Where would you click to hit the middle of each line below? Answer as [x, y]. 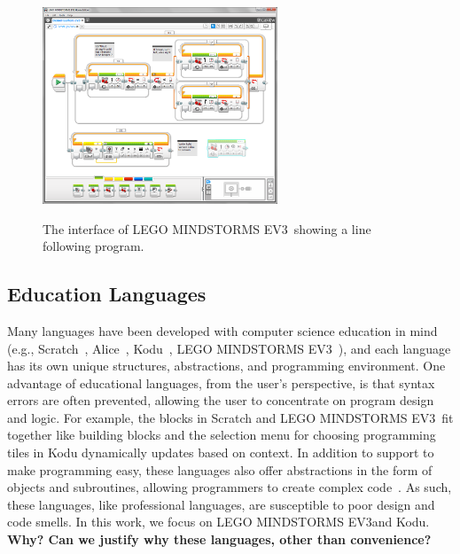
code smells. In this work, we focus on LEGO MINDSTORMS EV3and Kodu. [218, 522]
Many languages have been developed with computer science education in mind [222, 330]
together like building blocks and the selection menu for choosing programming [222, 435]
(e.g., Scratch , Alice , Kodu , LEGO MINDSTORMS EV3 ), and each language [229, 348]
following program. [94, 246]
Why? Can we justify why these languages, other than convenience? [219, 539]
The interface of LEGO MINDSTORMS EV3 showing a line [207, 228]
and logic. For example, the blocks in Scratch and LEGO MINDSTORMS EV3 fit [230, 417]
